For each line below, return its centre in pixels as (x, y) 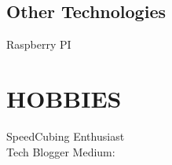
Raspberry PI (39, 44)
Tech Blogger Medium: (61, 151)
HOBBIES (64, 98)
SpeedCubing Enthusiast (66, 136)
